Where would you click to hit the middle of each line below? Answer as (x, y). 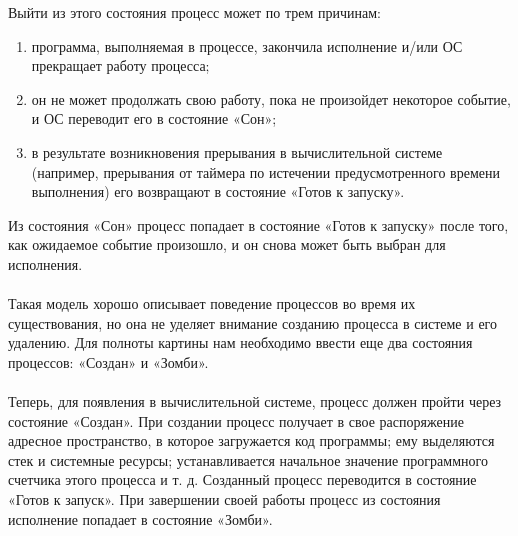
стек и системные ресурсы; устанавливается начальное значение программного (248, 459)
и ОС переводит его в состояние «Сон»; (154, 118)
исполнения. (45, 263)
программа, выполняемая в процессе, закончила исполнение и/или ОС (247, 45)
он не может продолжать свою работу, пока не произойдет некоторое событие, (271, 98)
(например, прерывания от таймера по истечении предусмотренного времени (265, 171)
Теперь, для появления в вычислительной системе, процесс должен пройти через (255, 401)
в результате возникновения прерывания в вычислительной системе (237, 151)
